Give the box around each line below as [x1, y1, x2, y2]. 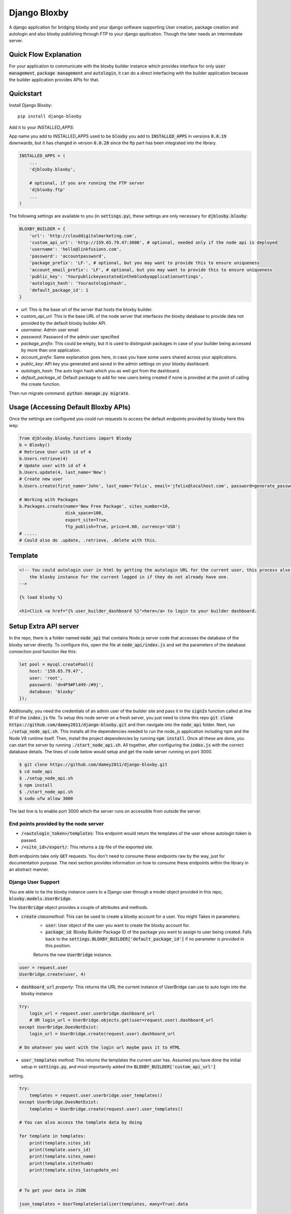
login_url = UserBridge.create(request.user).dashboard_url [29, 1031, 176, 1036]
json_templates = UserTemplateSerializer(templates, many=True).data [19, 1201, 188, 1207]
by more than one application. [21, 347, 81, 353]
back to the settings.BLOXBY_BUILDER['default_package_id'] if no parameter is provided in [45, 936, 244, 942]
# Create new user [19, 476, 63, 482]
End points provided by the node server [9, 821, 104, 827]
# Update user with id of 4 [19, 463, 86, 468]
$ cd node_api [19, 769, 53, 774]
